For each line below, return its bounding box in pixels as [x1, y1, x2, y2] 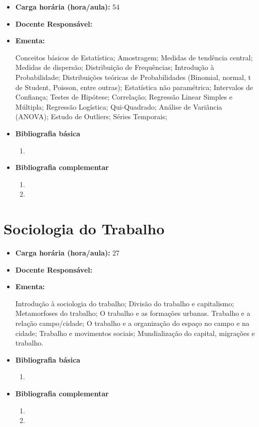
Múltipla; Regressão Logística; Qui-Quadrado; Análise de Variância [15, 101, 222, 112]
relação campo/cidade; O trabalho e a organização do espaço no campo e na [15, 318, 249, 328]
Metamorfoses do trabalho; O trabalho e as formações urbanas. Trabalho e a [15, 308, 250, 318]
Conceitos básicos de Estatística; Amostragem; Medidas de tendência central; [15, 52, 253, 62]
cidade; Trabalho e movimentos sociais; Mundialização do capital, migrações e [15, 327, 255, 338]
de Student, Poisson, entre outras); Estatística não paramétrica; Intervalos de [15, 81, 253, 92]
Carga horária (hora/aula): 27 [15, 247, 120, 258]
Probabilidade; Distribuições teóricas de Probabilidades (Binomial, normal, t [15, 71, 251, 82]
